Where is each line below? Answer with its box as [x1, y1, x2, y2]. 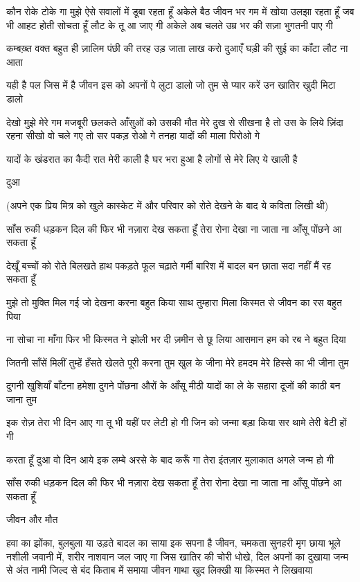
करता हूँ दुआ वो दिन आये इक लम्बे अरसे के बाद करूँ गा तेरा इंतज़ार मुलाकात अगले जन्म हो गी [6, 452, 334, 466]
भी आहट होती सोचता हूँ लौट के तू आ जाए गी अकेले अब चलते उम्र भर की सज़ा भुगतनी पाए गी [6, 17, 333, 32]
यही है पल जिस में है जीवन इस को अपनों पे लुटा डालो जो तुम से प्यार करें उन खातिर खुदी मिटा [6, 78, 336, 92]
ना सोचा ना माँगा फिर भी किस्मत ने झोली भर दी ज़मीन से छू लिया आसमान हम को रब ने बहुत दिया [6, 332, 346, 346]
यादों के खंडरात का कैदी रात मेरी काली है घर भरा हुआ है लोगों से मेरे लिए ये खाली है [6, 151, 298, 166]
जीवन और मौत [6, 512, 58, 527]
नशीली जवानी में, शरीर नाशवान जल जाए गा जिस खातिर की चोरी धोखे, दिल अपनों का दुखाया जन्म [6, 549, 349, 563]
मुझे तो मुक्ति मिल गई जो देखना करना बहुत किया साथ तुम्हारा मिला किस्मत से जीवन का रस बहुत [6, 294, 342, 309]
